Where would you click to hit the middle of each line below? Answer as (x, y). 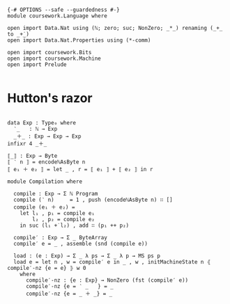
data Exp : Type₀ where (42, 122)
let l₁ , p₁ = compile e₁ (58, 213)
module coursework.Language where (58, 16)
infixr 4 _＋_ (27, 143)
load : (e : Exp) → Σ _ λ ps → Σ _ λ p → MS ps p (87, 256)
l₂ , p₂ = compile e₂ (64, 219)
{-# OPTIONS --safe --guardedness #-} (63, 10)
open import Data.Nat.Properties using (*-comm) (79, 40)
